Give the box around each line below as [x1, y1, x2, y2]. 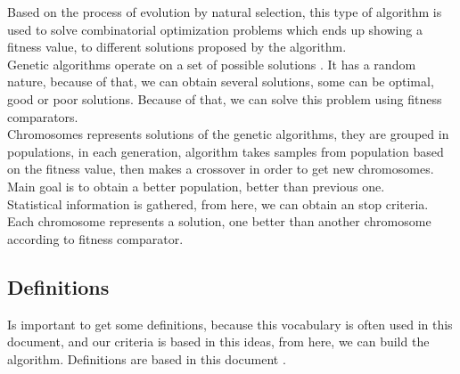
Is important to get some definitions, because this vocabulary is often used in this [7, 314, 453, 333]
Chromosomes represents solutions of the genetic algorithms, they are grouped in [7, 125, 449, 143]
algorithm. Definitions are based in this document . [7, 349, 286, 368]
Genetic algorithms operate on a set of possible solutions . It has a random [7, 54, 416, 73]
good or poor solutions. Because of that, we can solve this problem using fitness [7, 89, 442, 108]
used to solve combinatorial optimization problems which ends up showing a [7, 20, 423, 38]
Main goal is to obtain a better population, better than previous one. [7, 176, 385, 195]
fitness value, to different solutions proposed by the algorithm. [7, 37, 347, 56]
